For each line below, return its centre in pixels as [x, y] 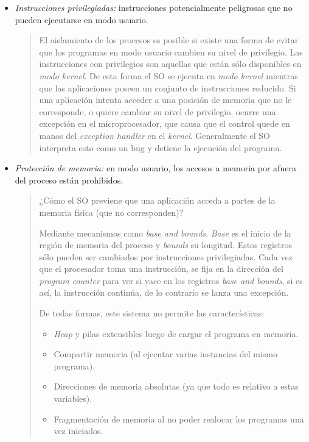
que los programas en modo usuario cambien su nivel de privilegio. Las [171, 52]
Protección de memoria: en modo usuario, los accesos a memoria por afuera [155, 168]
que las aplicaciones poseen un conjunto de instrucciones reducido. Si [168, 87]
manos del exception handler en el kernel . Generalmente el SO [154, 135]
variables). [73, 398]
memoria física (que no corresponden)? [111, 212]
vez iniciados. [78, 431]
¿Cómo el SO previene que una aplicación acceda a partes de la [157, 200]
